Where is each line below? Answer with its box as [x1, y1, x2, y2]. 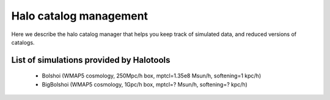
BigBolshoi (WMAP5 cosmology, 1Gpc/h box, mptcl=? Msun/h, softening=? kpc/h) [42, 80, 248, 88]
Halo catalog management [11, 9, 148, 23]
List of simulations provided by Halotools [11, 55, 170, 65]
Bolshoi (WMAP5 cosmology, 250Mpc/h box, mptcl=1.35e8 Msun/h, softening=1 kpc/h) [42, 72, 262, 79]
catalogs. [11, 38, 35, 46]
